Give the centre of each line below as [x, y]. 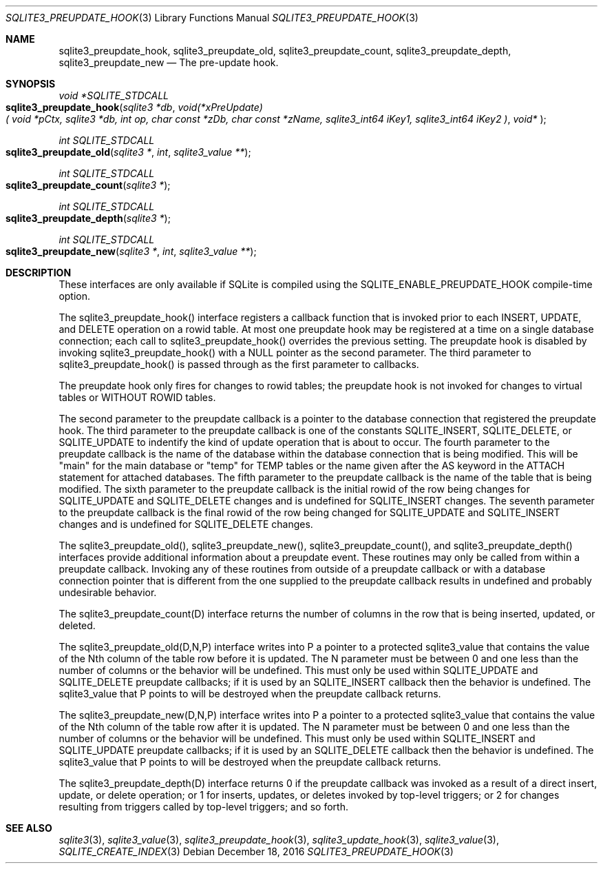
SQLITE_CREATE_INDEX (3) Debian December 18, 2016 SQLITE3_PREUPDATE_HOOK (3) [256, 851]
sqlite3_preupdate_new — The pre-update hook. [169, 62]
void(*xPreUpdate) [220, 107]
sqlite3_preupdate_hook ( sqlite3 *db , [91, 107]
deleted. [77, 625]
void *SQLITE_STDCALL [114, 95]
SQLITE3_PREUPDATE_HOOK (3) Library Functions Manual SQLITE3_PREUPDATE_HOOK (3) [212, 18]
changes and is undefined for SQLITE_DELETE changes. [186, 524]
